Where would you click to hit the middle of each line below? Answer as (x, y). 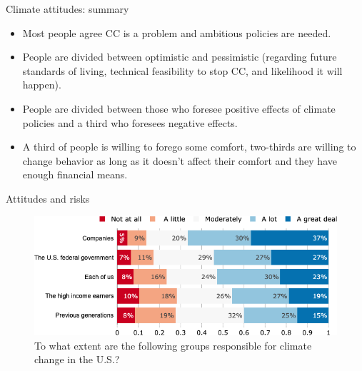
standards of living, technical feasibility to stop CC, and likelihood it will (182, 70)
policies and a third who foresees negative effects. (130, 122)
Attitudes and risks (48, 198)
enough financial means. (75, 174)
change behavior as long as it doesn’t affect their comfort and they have (180, 160)
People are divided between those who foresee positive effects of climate (179, 108)
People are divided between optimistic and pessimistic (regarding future (180, 57)
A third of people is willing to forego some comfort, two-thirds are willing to (189, 147)
